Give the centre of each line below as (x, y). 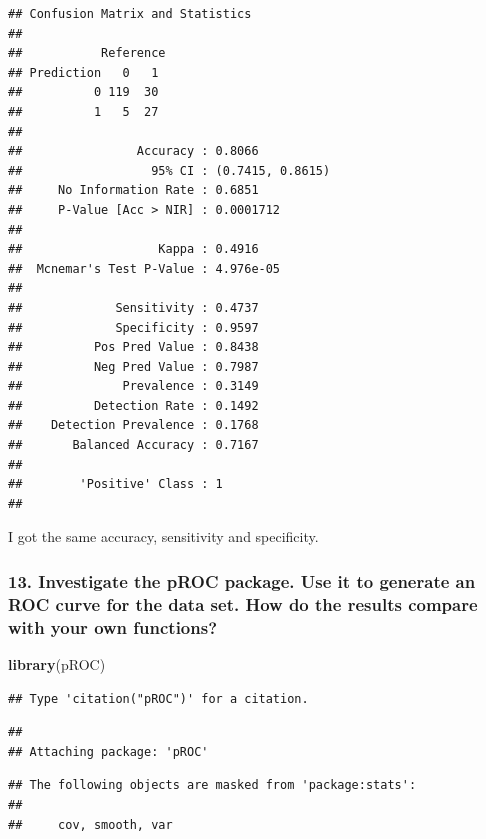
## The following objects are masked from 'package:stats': (212, 785)
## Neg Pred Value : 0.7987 (133, 366)
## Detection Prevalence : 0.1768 (133, 425)
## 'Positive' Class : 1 (115, 484)
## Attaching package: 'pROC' (108, 751)
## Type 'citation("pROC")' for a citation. (158, 698)
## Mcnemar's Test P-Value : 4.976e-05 (144, 268)
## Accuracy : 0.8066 (133, 151)
